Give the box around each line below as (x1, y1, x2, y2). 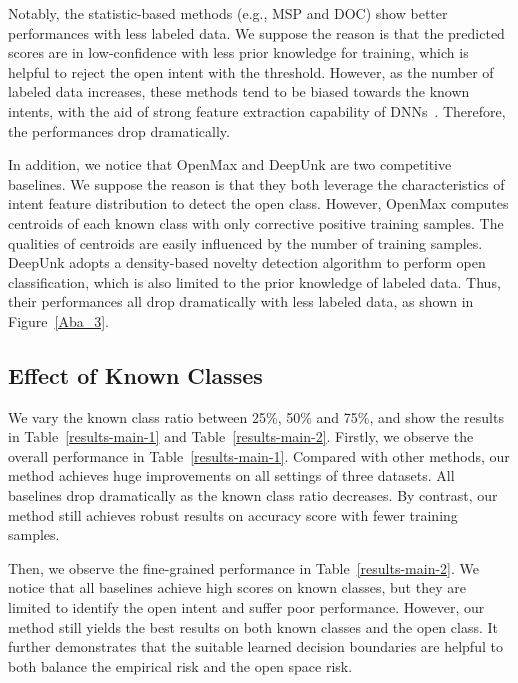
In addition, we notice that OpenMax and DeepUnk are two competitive (8, 154, 452, 175)
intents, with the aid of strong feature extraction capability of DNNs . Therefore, (8, 100, 506, 121)
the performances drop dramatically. (8, 120, 230, 141)
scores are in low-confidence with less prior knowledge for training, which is (8, 42, 469, 63)
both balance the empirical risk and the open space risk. (8, 655, 353, 676)
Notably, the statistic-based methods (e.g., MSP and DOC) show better (8, 3, 448, 23)
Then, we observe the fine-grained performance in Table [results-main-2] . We (8, 557, 479, 578)
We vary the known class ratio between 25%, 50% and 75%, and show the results (8, 406, 504, 427)
